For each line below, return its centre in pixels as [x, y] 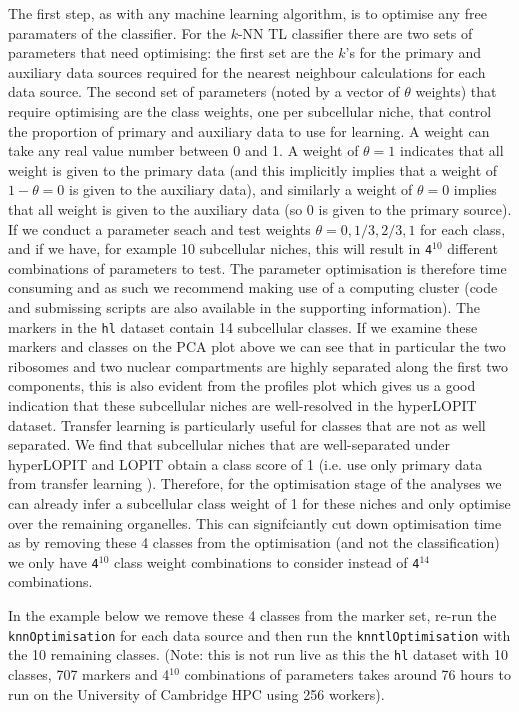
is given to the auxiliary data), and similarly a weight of [241, 189]
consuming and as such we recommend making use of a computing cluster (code [253, 287]
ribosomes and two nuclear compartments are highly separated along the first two [258, 365]
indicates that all [452, 150]
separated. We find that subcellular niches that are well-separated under [229, 444]
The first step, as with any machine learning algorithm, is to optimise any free [247, 13]
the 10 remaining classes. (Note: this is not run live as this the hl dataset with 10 [258, 654]
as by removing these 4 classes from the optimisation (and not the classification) [254, 542]
